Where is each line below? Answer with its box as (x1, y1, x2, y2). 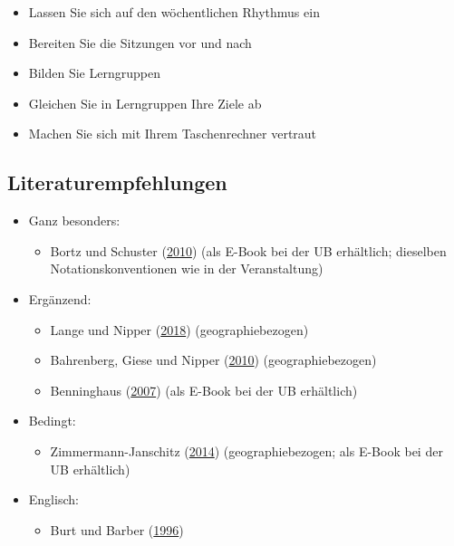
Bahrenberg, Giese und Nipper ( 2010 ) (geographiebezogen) (50, 350, 377, 369)
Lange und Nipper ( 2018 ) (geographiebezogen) (50, 320, 309, 339)
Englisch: (28, 490, 79, 509)
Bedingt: (28, 411, 76, 430)
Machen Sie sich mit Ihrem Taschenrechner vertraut (28, 124, 317, 143)
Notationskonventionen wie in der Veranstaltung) (50, 259, 324, 278)
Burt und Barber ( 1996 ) (50, 520, 184, 539)
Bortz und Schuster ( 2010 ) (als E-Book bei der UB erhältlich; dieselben (50, 241, 447, 260)
